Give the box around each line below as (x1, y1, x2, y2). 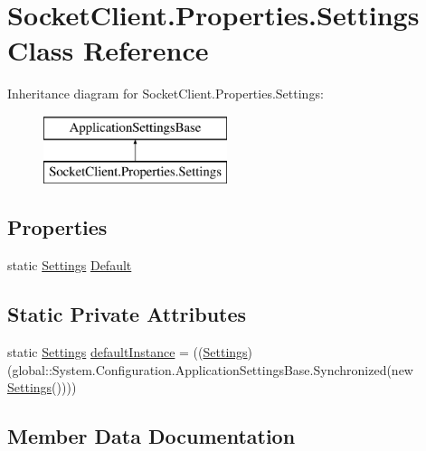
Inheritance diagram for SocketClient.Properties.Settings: (7, 84, 324, 103)
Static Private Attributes (7, 300, 247, 328)
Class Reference (7, 32, 209, 69)
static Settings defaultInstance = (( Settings (7, 343, 248, 362)
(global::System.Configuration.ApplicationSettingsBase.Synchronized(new (7, 360, 413, 379)
